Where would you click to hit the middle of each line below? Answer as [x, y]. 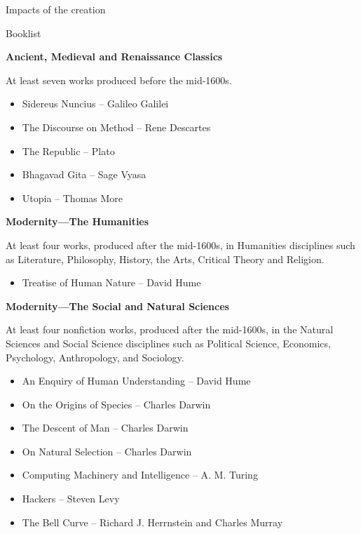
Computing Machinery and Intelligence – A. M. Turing [140, 475]
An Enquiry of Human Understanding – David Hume [136, 381]
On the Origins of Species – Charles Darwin [116, 404]
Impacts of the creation [56, 9]
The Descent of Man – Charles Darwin [105, 428]
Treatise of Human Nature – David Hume [111, 282]
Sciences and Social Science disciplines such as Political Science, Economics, [168, 343]
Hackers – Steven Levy [71, 499]
